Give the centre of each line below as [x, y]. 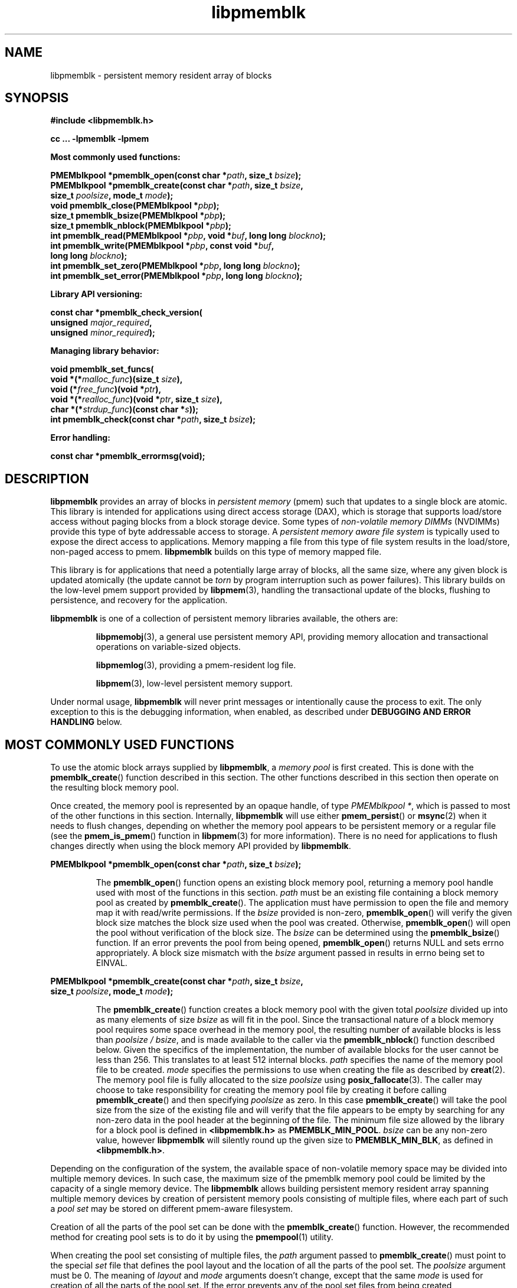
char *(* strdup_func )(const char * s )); [125, 409]
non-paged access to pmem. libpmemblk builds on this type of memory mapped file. [216, 552]
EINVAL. [112, 963]
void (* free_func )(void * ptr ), [106, 389]
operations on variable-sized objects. [168, 647]
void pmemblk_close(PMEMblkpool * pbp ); [135, 206]
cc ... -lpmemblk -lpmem [100, 139]
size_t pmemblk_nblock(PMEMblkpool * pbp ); [141, 226]
